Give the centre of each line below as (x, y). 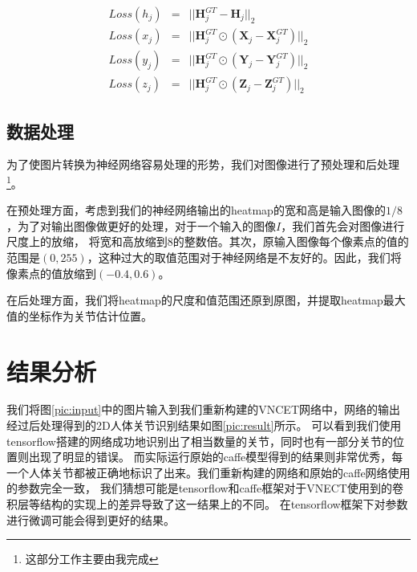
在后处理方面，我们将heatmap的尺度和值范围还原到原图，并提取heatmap (195, 300)
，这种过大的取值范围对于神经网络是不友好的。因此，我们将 (244, 257)
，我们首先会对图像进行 (343, 225)
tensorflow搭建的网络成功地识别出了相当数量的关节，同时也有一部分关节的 (200, 441)
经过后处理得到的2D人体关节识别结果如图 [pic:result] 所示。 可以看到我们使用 (204, 425)
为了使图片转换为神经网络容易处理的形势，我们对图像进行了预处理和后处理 (203, 164)
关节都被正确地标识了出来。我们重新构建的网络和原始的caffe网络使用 (231, 472)
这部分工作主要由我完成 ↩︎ (92, 559)
